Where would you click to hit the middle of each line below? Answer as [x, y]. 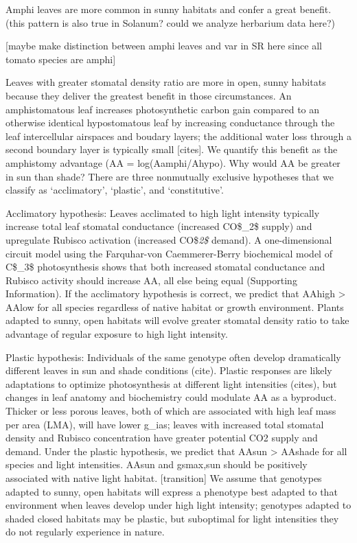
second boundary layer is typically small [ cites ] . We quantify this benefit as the [172, 149]
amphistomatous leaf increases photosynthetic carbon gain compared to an [163, 109]
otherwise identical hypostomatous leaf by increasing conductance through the [170, 123]
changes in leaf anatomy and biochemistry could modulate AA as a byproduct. [171, 397]
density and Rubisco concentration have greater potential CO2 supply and [162, 438]
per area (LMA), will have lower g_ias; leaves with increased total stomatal [165, 424]
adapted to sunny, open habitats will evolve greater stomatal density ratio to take [177, 320]
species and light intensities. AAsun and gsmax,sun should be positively [157, 464]
